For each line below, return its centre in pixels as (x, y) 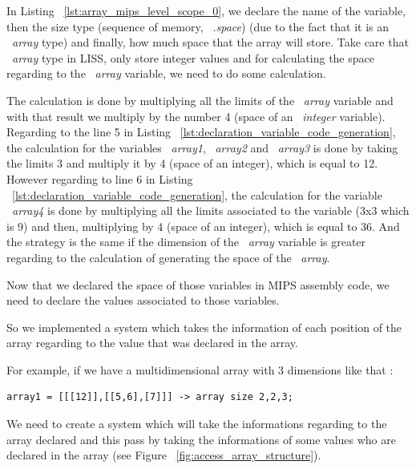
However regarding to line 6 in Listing (100, 178)
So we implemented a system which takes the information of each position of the (204, 327)
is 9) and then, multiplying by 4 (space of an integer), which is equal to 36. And (203, 226)
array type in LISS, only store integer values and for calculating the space (193, 57)
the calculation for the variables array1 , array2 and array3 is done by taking (202, 147)
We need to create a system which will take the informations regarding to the (197, 424)
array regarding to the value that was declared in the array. (152, 343)
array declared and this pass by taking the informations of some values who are (201, 439)
